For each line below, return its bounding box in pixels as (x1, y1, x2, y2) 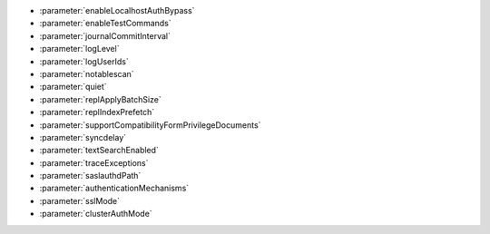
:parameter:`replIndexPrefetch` (39, 107, 155, 118)
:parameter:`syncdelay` (39, 132, 127, 142)
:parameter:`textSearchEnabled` (39, 145, 159, 156)
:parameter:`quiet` (39, 82, 108, 93)
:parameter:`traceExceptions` (39, 157, 149, 168)
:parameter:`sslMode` (39, 195, 121, 206)
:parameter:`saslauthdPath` (39, 171, 142, 181)
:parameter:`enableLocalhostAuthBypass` (39, 5, 195, 15)
